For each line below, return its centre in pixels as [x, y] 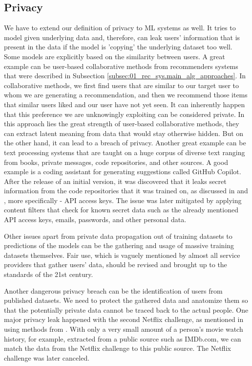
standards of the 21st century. [49, 274]
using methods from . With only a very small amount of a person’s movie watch [124, 329]
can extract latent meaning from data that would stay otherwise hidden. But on [124, 133]
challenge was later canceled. [47, 357]
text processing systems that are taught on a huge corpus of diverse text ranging [125, 152]
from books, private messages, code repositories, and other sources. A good [116, 162]
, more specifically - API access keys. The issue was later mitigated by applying [123, 200]
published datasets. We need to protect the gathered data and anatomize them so [126, 300]
